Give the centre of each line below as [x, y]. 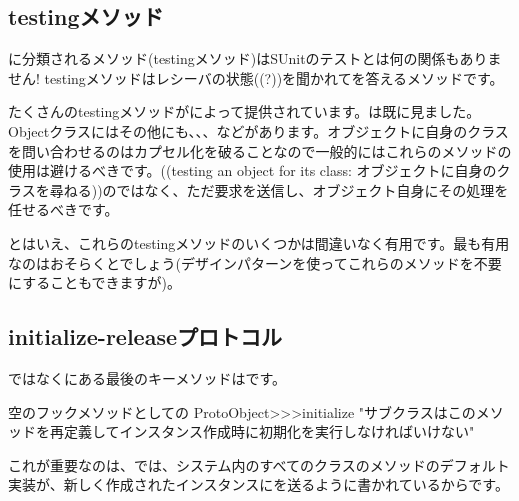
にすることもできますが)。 [95, 282]
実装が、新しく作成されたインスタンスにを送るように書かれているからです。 [258, 484]
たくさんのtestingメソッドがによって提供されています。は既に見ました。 [244, 111]
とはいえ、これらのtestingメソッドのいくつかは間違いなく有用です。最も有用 [259, 242]
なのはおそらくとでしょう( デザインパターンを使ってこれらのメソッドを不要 [255, 262]
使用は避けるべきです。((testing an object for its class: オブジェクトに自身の [252, 170]
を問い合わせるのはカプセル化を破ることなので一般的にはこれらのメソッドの [260, 150]
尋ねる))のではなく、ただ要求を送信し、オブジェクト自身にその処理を [279, 189]
